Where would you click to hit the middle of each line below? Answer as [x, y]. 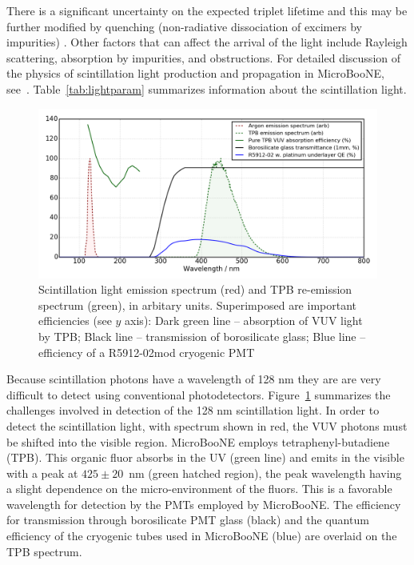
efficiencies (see [75, 321]
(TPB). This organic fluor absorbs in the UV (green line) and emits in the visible [205, 457]
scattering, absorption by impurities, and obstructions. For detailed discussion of [204, 57]
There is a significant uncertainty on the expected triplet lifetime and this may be [207, 10]
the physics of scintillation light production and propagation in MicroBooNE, [195, 73]
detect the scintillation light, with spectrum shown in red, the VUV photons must [207, 425]
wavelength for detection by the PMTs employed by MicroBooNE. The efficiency [204, 504]
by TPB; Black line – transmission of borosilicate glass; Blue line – [202, 336]
